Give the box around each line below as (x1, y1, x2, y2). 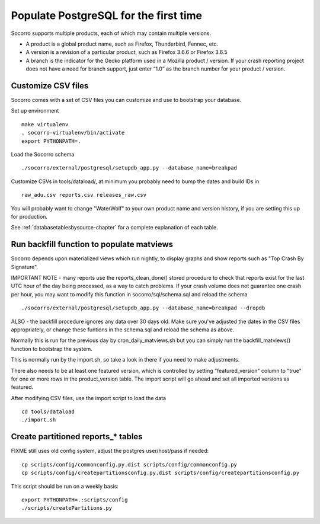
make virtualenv (21, 121, 69, 127)
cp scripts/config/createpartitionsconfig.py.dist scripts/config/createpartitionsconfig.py (21, 469, 300, 477)
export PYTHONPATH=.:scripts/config (21, 496, 128, 503)
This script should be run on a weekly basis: (11, 483, 119, 490)
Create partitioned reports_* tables (11, 432, 143, 442)
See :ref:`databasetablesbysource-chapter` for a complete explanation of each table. (11, 224, 219, 231)
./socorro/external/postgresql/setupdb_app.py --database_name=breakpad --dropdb (21, 305, 265, 311)
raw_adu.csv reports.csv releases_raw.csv (21, 191, 147, 199)
